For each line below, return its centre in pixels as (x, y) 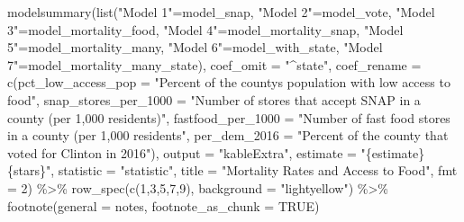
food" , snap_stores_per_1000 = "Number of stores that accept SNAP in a (214, 99)
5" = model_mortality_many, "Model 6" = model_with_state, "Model (195, 47)
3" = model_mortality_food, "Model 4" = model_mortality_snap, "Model (205, 29)
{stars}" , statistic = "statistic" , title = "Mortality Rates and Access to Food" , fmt (232, 170)
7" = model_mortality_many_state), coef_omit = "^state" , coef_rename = (214, 64)
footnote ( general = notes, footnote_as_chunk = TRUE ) (164, 205)
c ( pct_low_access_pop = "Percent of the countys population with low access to (229, 82)
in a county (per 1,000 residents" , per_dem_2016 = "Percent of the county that (228, 135)
